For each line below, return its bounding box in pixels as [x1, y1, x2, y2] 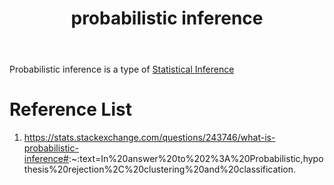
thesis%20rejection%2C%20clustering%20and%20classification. [23, 163, 297, 176]
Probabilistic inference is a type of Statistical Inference [9, 63, 235, 76]
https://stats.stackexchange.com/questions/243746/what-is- [23, 132, 276, 144]
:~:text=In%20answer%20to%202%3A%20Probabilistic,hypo [68, 153, 324, 165]
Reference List [9, 98, 132, 121]
